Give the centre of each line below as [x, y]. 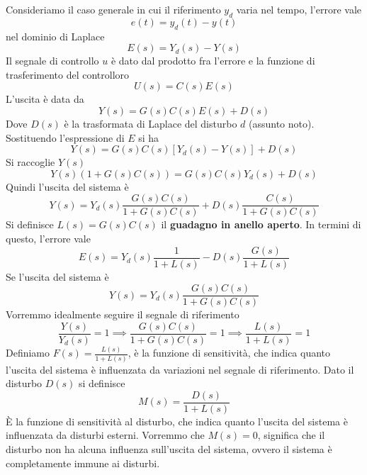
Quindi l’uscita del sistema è [67, 186]
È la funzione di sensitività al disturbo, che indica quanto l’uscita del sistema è [177, 421]
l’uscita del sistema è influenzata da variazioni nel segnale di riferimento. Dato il [180, 369]
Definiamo [28, 353]
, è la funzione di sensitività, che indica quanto [229, 353]
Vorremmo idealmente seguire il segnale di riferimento [123, 314]
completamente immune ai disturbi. [83, 463]
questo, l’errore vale [48, 238]
